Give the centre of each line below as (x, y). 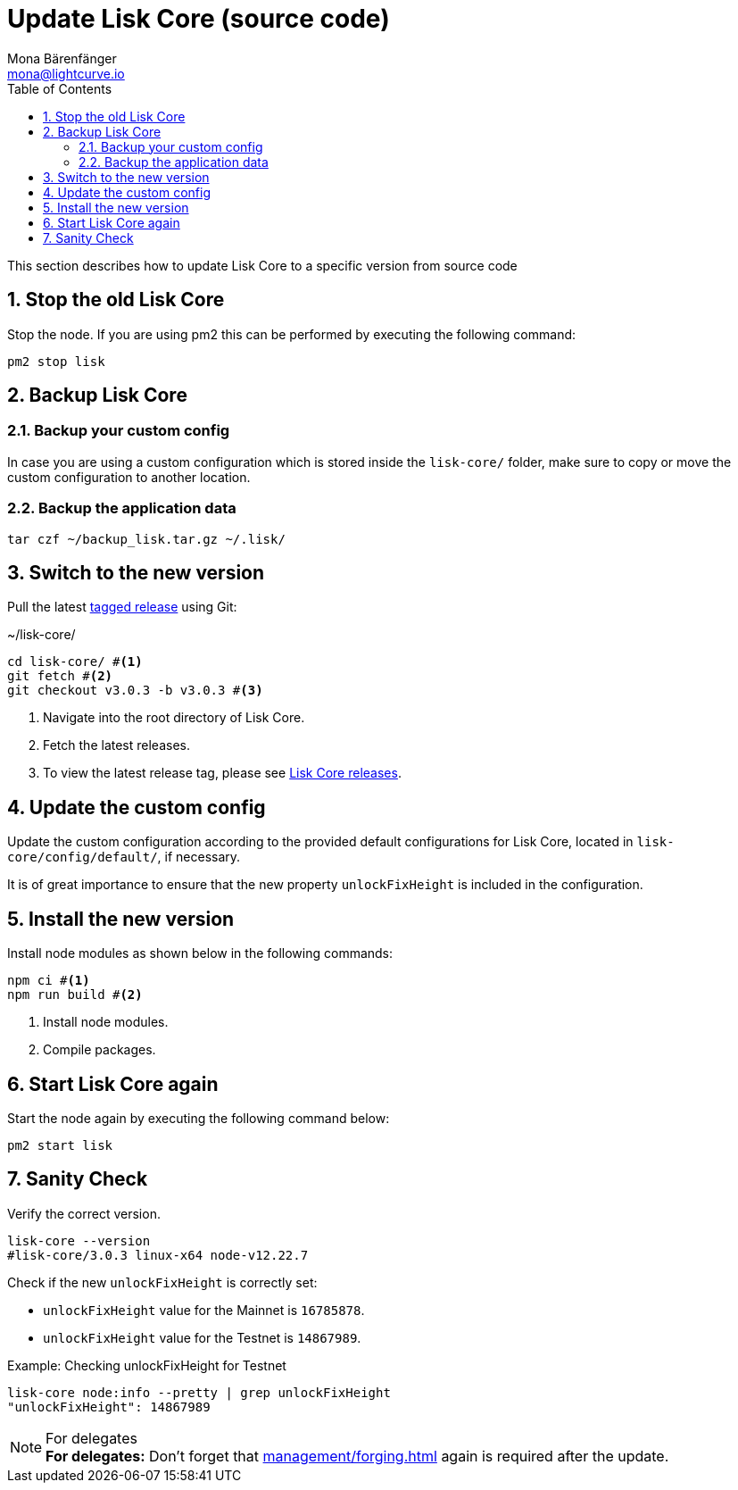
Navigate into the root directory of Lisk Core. (174, 718)
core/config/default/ (83, 857)
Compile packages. (100, 1050)
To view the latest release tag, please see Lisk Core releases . (222, 773)
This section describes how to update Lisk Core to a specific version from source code (262, 265)
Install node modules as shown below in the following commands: (200, 953)
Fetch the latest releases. (116, 745)
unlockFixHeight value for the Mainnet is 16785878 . (204, 1310)
